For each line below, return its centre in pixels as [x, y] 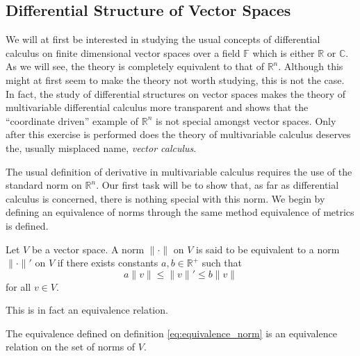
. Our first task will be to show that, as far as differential [218, 185]
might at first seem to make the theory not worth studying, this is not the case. [175, 79]
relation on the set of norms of [71, 347]
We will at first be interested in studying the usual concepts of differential [163, 39]
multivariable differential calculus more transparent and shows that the [157, 107]
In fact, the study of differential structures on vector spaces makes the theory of [176, 93]
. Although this [311, 66]
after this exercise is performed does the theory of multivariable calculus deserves [178, 134]
